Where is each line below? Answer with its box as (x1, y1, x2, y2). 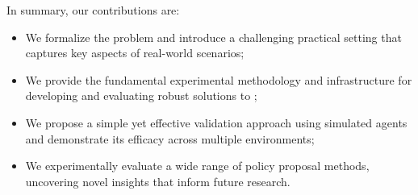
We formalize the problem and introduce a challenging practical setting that (25, 28, 402, 45)
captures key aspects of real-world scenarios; (25, 44, 245, 61)
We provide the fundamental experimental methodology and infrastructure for (25, 71, 412, 88)
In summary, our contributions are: (6, 2, 180, 18)
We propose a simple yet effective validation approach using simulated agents (25, 114, 408, 131)
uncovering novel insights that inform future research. (25, 172, 291, 189)
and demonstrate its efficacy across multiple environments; (25, 130, 315, 147)
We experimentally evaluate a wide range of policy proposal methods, (25, 157, 370, 174)
